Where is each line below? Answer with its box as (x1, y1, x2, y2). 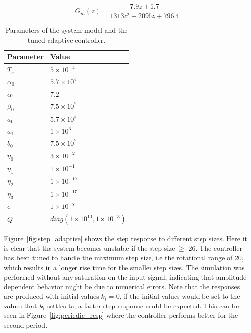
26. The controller (188, 243, 242, 253)
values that (4, 300, 37, 310)
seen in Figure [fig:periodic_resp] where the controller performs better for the (4, 310, 238, 320)
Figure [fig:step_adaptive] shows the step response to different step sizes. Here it (4, 233, 248, 243)
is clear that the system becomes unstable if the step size (4, 243, 175, 253)
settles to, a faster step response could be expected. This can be (47, 300, 239, 310)
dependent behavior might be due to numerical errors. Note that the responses (4, 281, 240, 291)
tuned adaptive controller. (27, 34, 106, 45)
